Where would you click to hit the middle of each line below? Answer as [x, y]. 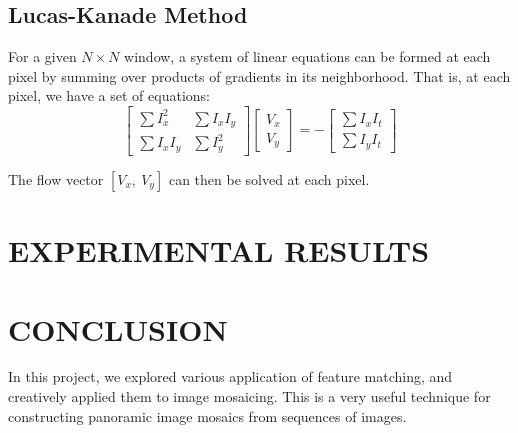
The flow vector [56, 178]
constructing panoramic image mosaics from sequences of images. [207, 415]
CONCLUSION [118, 328]
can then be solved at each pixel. [269, 178]
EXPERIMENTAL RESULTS [219, 250]
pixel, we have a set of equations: [109, 95]
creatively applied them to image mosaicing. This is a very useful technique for [249, 396]
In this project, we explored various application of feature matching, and [230, 376]
